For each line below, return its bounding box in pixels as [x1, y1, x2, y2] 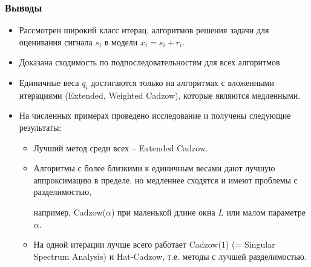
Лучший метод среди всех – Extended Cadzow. [33, 141, 208, 154]
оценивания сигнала [19, 35, 93, 48]
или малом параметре [226, 205, 306, 218]
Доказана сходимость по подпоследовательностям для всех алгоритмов [19, 56, 280, 68]
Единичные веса [19, 76, 79, 88]
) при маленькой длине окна [111, 205, 215, 218]
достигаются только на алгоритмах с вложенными [91, 76, 274, 88]
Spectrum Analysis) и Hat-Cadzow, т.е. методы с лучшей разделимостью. [33, 249, 307, 262]
